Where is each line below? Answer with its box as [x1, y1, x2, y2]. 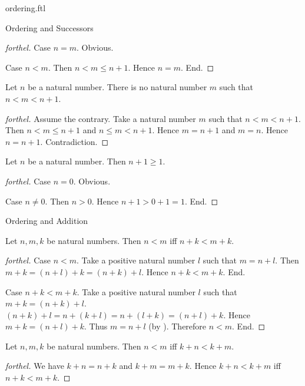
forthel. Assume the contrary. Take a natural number [5, 112, 196, 124]
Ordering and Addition [5, 215, 88, 227]
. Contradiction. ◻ [40, 135, 109, 147]
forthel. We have [5, 359, 64, 372]
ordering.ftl [5, 2, 46, 14]
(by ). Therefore [148, 320, 207, 332]
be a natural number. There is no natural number [28, 81, 207, 93]
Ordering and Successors [5, 21, 94, 34]
